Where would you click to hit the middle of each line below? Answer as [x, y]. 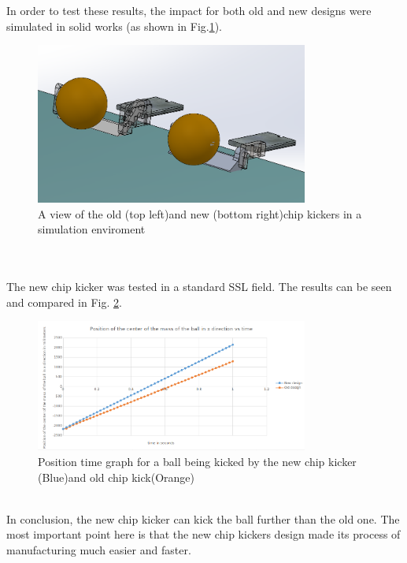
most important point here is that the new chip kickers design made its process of [203, 534]
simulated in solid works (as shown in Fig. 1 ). [115, 26]
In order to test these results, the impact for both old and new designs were [189, 10]
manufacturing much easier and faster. [99, 550]
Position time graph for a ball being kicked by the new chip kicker [197, 462]
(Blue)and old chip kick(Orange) [116, 477]
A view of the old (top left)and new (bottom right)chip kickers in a [200, 213]
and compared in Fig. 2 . [64, 302]
